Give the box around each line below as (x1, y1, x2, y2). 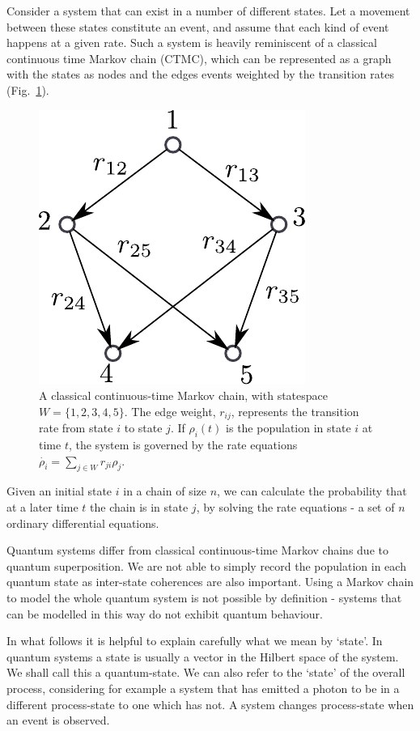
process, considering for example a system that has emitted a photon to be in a (6, 679, 400, 696)
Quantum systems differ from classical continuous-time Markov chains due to (6, 542, 388, 559)
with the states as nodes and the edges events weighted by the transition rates (6, 66, 394, 83)
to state (124, 419, 163, 436)
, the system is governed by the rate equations (68, 436, 298, 453)
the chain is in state (90, 498, 189, 515)
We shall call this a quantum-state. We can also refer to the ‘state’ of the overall (6, 664, 405, 681)
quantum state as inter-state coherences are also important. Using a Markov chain (6, 573, 414, 590)
